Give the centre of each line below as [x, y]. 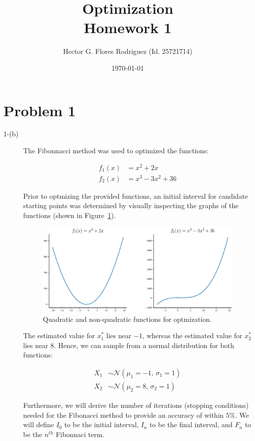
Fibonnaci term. [80, 434]
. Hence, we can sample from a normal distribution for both [144, 345]
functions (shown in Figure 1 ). [70, 215]
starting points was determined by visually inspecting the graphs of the [131, 205]
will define [39, 424]
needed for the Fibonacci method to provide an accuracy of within [124, 415]
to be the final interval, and [191, 424]
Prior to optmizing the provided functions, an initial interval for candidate [136, 196]
